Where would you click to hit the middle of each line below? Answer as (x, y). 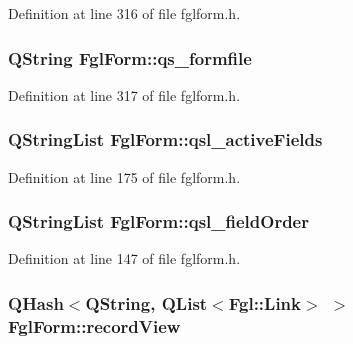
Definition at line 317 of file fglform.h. (124, 94)
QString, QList (146, 302)
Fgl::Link (265, 302)
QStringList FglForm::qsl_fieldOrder (158, 221)
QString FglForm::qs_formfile (130, 57)
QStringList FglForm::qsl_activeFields (165, 139)
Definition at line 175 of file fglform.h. (124, 176)
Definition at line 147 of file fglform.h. (124, 258)
